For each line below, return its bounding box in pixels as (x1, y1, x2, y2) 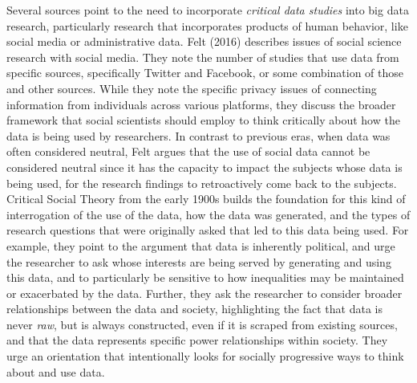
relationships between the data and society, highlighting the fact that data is (6, 300, 383, 317)
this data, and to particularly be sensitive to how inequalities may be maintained (6, 269, 404, 286)
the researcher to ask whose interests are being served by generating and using (6, 253, 391, 270)
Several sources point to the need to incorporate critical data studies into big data (6, 2, 409, 18)
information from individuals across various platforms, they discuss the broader (6, 96, 396, 112)
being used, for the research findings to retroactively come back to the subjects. (6, 174, 397, 191)
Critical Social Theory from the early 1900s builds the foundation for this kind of (6, 190, 406, 207)
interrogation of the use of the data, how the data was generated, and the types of (6, 206, 411, 222)
